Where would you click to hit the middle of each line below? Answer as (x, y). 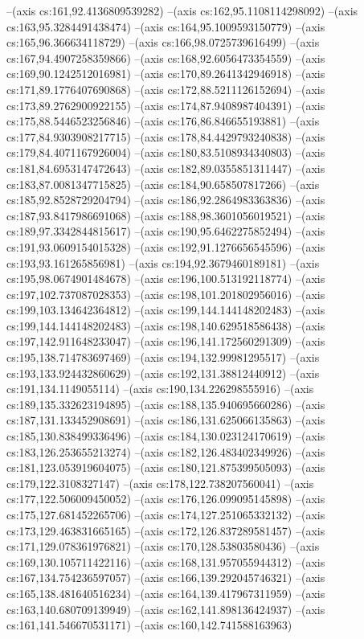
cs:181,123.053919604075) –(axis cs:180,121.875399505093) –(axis (166, 467)
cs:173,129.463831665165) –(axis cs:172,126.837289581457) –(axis (166, 530)
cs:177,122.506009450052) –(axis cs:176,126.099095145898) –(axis (166, 499)
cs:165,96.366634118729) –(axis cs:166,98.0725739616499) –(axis (163, 42)
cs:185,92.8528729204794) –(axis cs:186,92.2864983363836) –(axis (166, 200)
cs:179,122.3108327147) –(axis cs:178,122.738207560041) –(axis (160, 483)
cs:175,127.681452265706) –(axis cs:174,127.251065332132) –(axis (166, 514)
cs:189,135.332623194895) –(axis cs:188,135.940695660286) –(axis (166, 404)
